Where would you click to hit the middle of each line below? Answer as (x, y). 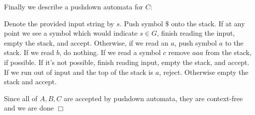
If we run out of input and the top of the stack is (79, 72)
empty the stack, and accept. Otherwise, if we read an (86, 42)
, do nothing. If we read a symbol (110, 52)
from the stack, (228, 52)
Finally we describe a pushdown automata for (74, 6)
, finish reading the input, (196, 33)
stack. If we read (29, 52)
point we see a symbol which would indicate (71, 33)
